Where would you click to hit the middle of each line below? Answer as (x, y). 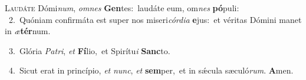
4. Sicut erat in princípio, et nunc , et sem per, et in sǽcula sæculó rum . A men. (151, 70)
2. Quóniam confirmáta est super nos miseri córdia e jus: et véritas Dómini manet (155, 19)
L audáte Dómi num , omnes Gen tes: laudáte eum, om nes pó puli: (122, 8)
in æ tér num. (28, 31)
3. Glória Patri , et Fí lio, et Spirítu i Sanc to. (89, 50)
